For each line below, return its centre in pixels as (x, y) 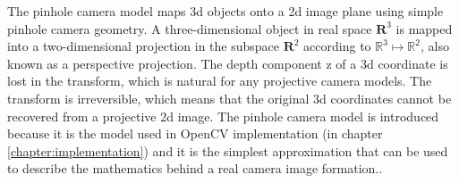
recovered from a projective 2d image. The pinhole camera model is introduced (223, 116)
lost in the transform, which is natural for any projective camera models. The (220, 81)
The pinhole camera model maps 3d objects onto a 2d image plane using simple (225, 11)
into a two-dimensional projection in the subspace (143, 46)
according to (337, 46)
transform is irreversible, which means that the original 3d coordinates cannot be (229, 98)
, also (434, 46)
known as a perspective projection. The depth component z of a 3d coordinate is (228, 63)
